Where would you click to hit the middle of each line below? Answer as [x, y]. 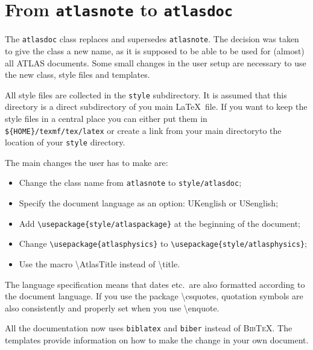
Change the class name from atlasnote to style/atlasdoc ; [130, 183]
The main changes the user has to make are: [87, 162]
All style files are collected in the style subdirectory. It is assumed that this [146, 94]
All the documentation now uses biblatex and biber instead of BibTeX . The [149, 328]
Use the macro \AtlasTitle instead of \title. [100, 264]
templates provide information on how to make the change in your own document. [157, 340]
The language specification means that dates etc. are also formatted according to [155, 284]
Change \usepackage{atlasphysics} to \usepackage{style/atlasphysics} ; [163, 243]
